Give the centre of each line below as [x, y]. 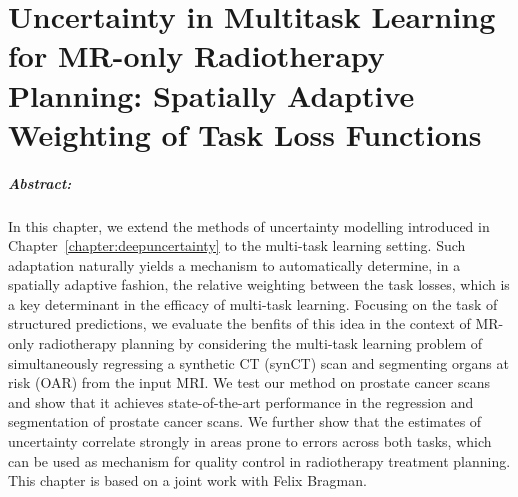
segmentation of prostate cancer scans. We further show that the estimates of [245, 421]
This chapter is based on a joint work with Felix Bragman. [187, 480]
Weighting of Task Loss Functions [245, 133]
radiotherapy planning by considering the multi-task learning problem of [260, 343]
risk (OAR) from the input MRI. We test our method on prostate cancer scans [249, 382]
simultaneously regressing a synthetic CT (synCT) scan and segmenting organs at [258, 362]
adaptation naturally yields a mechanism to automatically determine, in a [234, 264]
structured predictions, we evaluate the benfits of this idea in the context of [239, 323]
